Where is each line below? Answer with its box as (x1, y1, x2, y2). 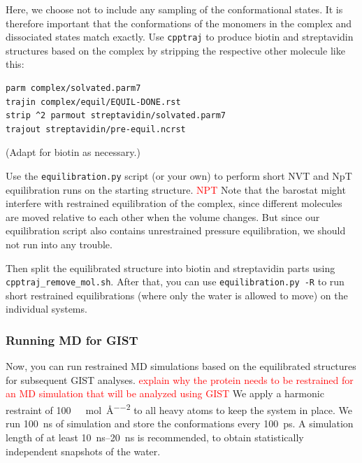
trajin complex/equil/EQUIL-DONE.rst (6, 97, 181, 107)
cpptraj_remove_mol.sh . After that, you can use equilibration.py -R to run (6, 274, 345, 289)
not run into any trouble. (6, 237, 113, 252)
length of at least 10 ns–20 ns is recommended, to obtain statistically (6, 429, 304, 444)
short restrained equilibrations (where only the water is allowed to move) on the (6, 287, 348, 302)
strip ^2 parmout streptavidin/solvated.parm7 (6, 111, 226, 121)
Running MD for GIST (6, 331, 138, 348)
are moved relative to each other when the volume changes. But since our (6, 209, 320, 224)
